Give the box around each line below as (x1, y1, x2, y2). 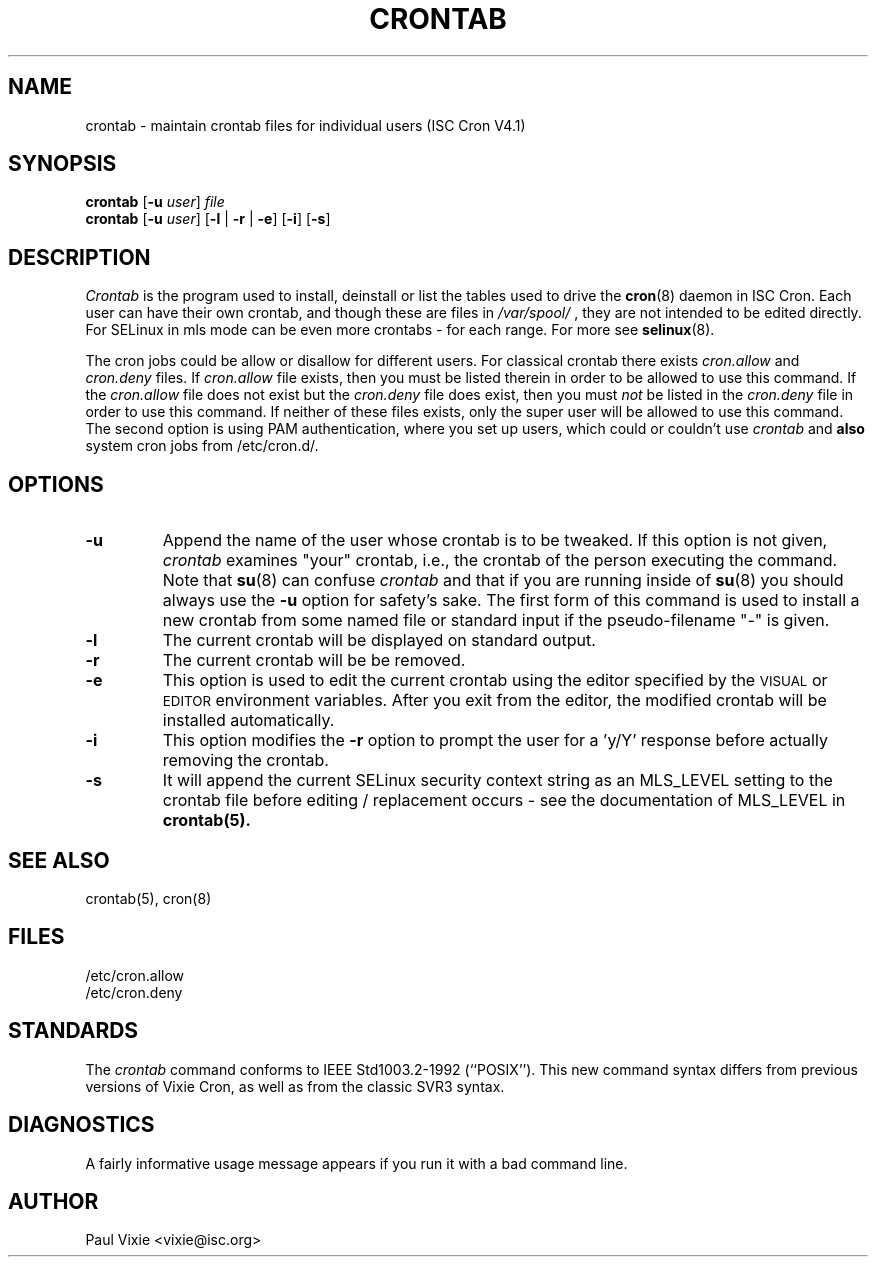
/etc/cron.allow (85, 966, 185, 984)
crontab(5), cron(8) (85, 889, 212, 907)
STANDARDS (8, 1018, 139, 1044)
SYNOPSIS (8, 151, 117, 177)
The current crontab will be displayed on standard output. (162, 630, 596, 651)
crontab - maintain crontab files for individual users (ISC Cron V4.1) (85, 116, 526, 134)
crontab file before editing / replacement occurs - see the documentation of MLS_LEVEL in (162, 790, 846, 811)
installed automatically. (162, 710, 335, 731)
